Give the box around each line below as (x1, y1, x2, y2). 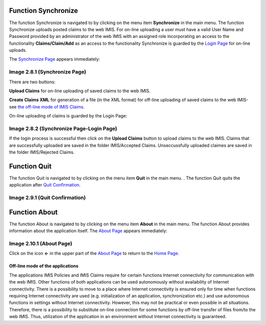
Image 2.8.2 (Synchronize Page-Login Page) (9, 125, 118, 132)
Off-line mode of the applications (9, 263, 79, 269)
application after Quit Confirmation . (9, 182, 81, 188)
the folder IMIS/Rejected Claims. (9, 149, 75, 155)
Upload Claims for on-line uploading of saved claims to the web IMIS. (9, 88, 151, 94)
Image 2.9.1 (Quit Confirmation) (9, 194, 86, 201)
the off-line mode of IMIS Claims (17, 104, 84, 109)
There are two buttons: (9, 79, 56, 85)
